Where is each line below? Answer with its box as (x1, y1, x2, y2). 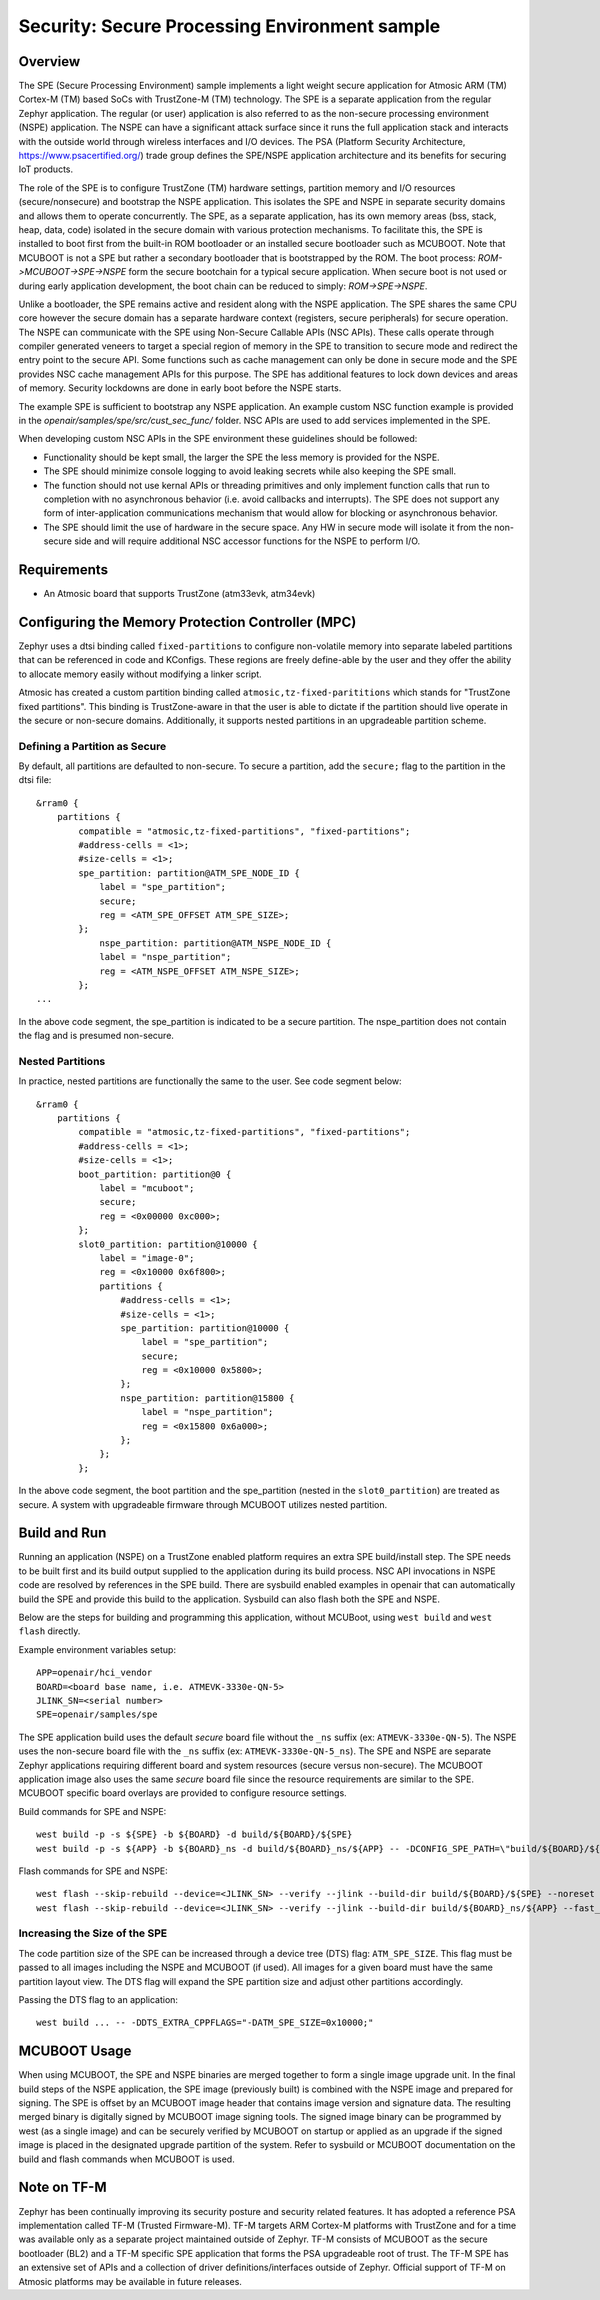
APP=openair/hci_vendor (36, 1667, 153, 1679)
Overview (18, 53, 81, 70)
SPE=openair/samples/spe (36, 1709, 158, 1720)
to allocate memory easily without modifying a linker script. (18, 668, 262, 680)
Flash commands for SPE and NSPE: (18, 1865, 169, 1877)
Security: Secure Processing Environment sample (18, 15, 441, 37)
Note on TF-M (18, 2179, 107, 2196)
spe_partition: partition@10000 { (120, 1322, 290, 1334)
